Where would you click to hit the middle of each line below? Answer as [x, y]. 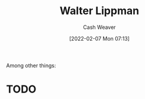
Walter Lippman [99, 11]
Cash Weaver [99, 27]
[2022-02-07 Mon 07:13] [99, 38]
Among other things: [31, 65]
